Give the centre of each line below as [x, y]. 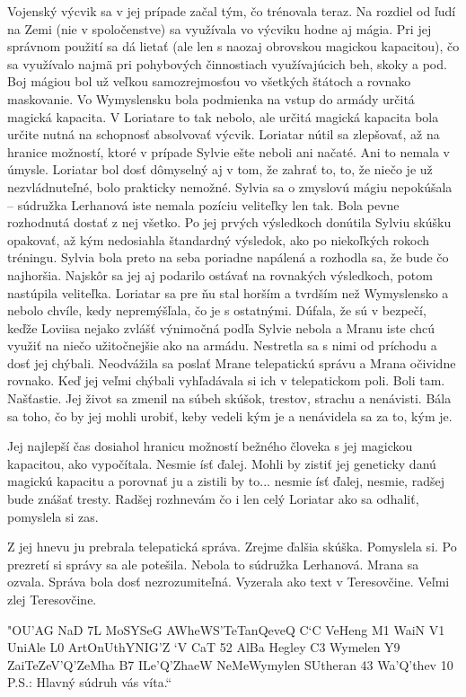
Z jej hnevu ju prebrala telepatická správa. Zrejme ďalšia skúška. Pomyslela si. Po [232, 547]
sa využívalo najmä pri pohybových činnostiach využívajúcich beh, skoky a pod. [227, 63]
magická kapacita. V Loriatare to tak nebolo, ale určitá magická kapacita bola [223, 116]
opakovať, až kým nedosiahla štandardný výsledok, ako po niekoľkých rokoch [219, 239]
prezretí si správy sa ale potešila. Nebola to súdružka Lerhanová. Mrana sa [213, 564]
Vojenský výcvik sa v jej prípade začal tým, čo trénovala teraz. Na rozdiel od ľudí [232, 11]
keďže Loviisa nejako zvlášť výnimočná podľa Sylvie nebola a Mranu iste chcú [221, 327]
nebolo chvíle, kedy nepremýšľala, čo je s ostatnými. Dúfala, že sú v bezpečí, [217, 310]
